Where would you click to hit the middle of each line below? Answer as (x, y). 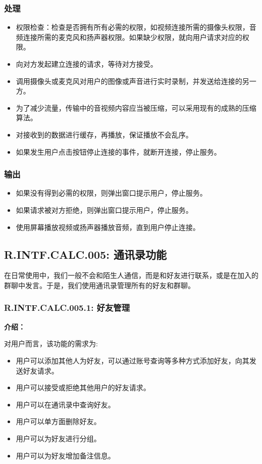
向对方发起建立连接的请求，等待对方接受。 (87, 64)
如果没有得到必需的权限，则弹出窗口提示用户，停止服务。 (111, 193)
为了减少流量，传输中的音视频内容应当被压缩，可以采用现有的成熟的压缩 (136, 107)
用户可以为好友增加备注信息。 (65, 455)
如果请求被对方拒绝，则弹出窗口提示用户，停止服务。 (104, 210)
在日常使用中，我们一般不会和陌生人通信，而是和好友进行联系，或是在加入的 (131, 275)
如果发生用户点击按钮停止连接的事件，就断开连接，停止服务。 (118, 151)
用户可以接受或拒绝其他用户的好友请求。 (83, 387)
